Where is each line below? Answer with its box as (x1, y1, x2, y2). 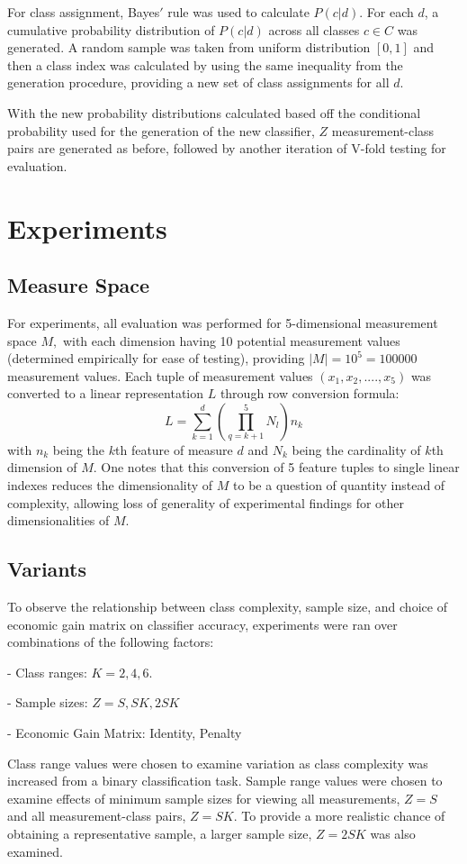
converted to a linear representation (7, 384, 204, 403)
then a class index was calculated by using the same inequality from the (7, 55, 403, 74)
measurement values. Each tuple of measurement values (7, 366, 313, 385)
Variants (7, 555, 87, 583)
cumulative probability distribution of (7, 20, 215, 39)
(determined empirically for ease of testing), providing (7, 349, 305, 368)
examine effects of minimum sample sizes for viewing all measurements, (7, 788, 400, 807)
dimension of (7, 458, 77, 477)
